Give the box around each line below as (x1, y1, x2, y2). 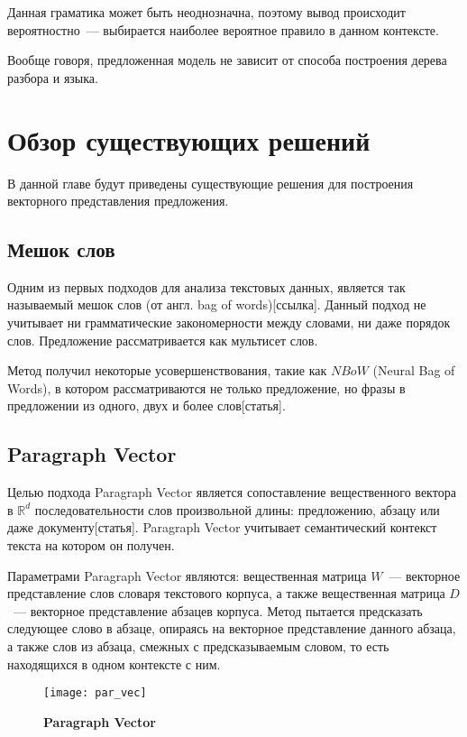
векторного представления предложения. (7, 191, 229, 210)
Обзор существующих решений (7, 121, 371, 158)
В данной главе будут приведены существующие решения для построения (7, 173, 414, 192)
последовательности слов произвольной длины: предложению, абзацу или (34, 500, 440, 519)
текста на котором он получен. (7, 536, 175, 555)
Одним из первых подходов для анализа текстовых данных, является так (7, 277, 406, 296)
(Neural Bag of (372, 361, 455, 380)
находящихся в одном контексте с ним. (7, 654, 221, 673)
